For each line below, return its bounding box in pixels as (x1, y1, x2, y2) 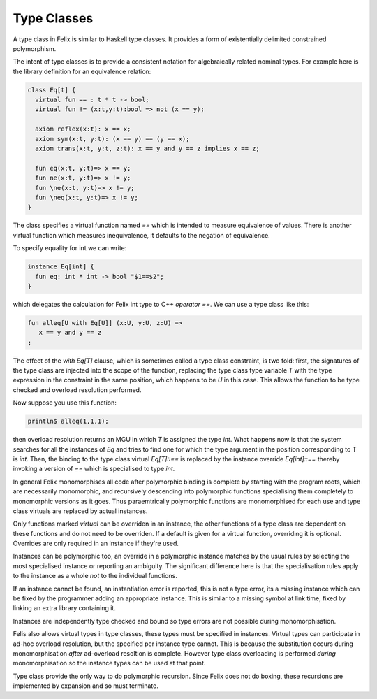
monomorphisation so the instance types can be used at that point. (13, 659, 206, 668)
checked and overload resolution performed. (13, 385, 142, 394)
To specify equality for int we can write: (13, 244, 127, 252)
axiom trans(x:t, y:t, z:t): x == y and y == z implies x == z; (35, 145, 260, 153)
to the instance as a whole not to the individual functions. (13, 572, 177, 580)
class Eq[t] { (27, 86, 76, 94)
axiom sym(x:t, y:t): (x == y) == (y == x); (35, 135, 190, 143)
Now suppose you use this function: (13, 398, 117, 407)
